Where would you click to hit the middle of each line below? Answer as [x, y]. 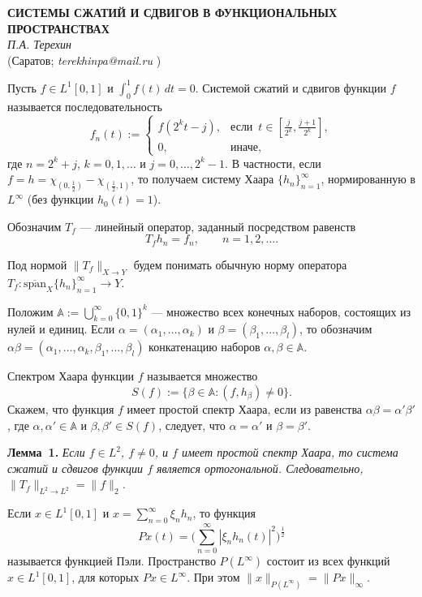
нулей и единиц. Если [61, 329]
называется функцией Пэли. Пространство [112, 560]
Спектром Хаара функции [71, 376]
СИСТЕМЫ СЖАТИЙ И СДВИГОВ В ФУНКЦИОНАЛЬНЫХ [172, 12]
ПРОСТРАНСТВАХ [58, 28]
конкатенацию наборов [205, 347]
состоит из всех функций [328, 560]
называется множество [202, 376]
